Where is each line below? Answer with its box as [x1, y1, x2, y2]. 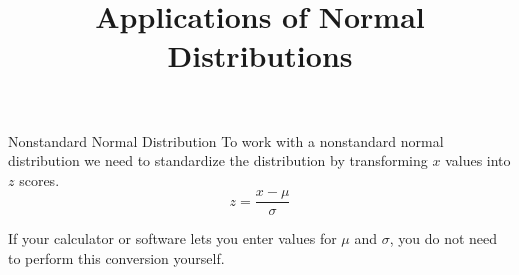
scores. [19, 169, 60, 190]
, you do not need [389, 228, 498, 249]
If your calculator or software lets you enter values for [8, 228, 337, 249]
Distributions [167, 35, 353, 76]
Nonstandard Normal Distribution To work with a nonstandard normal [8, 130, 444, 151]
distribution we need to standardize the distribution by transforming [8, 150, 428, 171]
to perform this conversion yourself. [8, 248, 225, 268]
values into [445, 150, 511, 171]
